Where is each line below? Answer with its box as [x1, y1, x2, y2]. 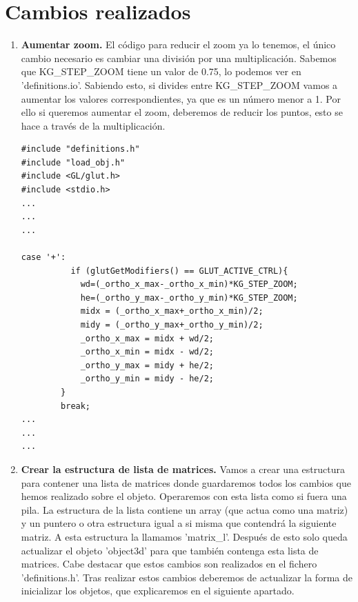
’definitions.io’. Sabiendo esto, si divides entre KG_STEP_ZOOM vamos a [21, 77, 338, 92]
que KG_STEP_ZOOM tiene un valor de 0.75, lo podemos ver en [21, 64, 301, 79]
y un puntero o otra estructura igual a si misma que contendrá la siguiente [21, 516, 337, 530]
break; [61, 401, 91, 411]
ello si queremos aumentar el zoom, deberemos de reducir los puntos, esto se [21, 105, 343, 119]
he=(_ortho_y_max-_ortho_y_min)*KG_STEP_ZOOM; [80, 292, 298, 303]
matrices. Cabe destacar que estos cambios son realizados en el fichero [21, 556, 317, 571]
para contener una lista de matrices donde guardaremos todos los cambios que [21, 475, 351, 490]
